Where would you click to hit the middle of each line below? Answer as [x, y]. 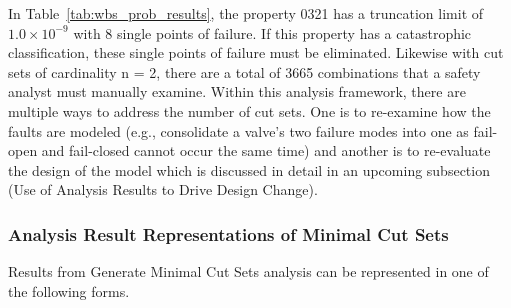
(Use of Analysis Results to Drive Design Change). [163, 189]
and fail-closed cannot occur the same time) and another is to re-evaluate [266, 150]
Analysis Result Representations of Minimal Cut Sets [228, 233]
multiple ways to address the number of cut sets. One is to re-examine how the [249, 110]
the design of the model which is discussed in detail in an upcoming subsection [249, 169]
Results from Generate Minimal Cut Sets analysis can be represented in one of [248, 271]
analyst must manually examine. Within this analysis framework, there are [237, 91]
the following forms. [69, 290]
